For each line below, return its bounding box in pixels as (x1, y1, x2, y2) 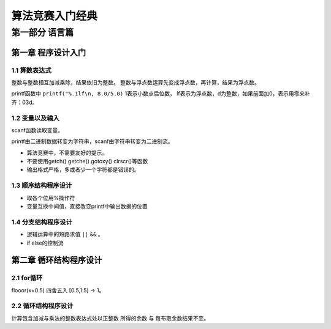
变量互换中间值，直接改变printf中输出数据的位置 (26, 202, 148, 210)
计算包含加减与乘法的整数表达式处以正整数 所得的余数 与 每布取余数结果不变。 (11, 314, 210, 322)
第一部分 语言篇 (11, 27, 74, 38)
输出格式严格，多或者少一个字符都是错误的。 (26, 166, 140, 174)
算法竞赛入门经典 (11, 9, 98, 23)
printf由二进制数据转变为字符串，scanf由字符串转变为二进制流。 (11, 138, 173, 145)
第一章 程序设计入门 (11, 47, 86, 57)
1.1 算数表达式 (11, 66, 51, 75)
